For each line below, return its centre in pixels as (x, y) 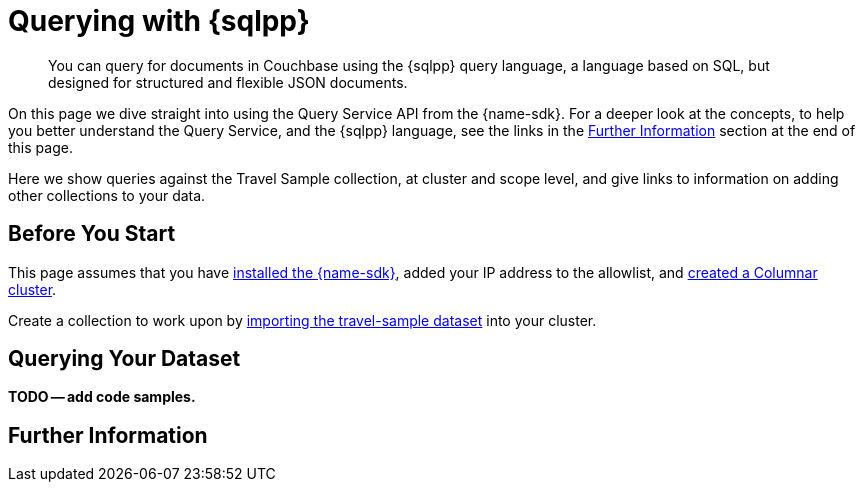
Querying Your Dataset (124, 359)
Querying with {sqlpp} (159, 21)
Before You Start (92, 234)
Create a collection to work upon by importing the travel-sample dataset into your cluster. (302, 320)
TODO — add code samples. (102, 397)
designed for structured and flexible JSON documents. (228, 82)
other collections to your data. (107, 195)
